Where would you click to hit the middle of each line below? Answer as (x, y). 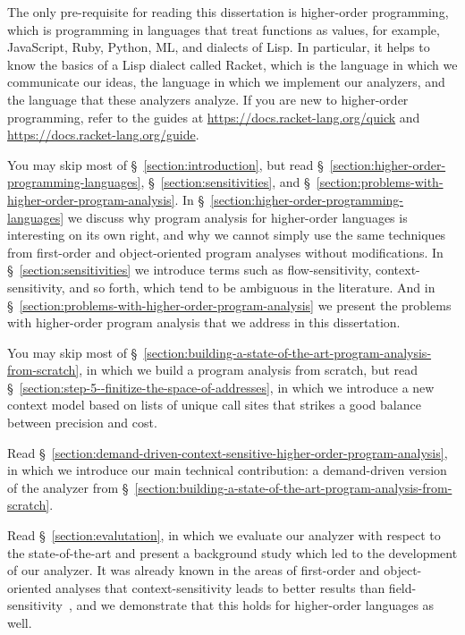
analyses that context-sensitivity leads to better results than (220, 587)
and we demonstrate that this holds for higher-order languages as (255, 605)
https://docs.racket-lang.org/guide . (103, 135)
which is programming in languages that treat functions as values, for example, (224, 29)
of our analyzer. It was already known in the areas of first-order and (194, 570)
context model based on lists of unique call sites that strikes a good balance (214, 405)
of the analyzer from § (68, 487)
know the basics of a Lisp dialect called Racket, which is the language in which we (232, 64)
